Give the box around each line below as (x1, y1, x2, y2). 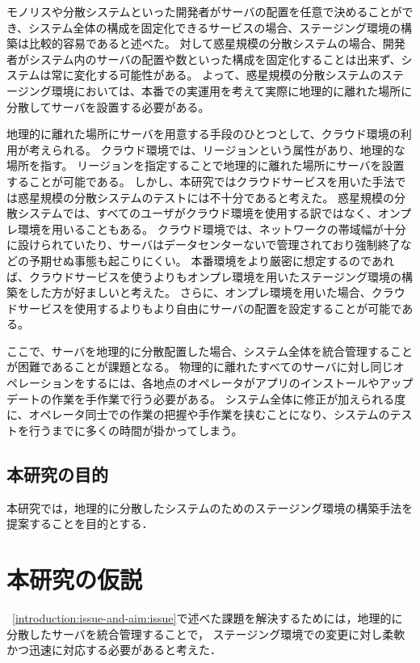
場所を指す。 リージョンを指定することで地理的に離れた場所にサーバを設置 (6, 157, 405, 174)
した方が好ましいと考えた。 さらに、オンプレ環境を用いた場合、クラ (28, 284, 394, 301)
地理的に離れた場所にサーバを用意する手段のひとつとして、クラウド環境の (6, 125, 401, 142)
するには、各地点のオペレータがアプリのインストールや (85, 374, 380, 391)
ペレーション (6, 374, 74, 391)
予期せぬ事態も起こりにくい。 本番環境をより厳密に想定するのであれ (28, 251, 394, 268)
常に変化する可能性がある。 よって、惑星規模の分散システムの (51, 66, 381, 83)
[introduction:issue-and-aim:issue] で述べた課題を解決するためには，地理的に (12, 609, 403, 626)
